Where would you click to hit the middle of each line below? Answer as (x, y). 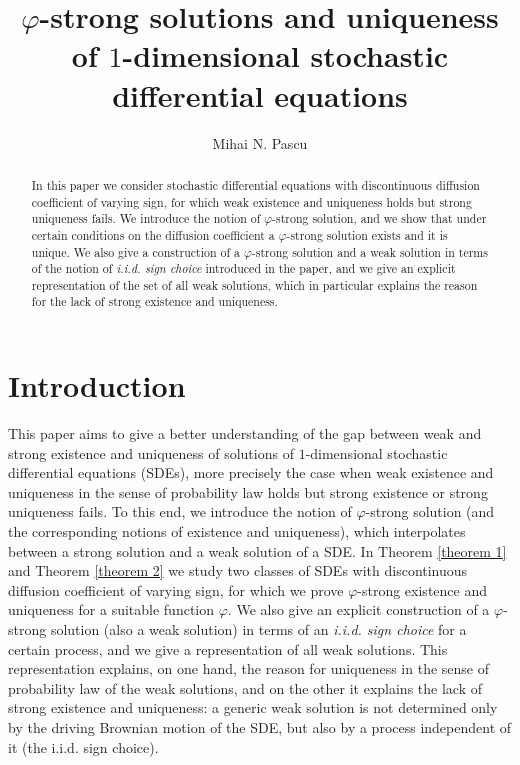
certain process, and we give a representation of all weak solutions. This (228, 648)
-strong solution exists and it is (367, 234)
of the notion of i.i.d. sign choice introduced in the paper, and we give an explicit (243, 268)
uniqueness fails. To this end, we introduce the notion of (180, 511)
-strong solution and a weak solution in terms (369, 251)
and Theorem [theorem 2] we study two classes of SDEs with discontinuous (238, 570)
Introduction (97, 385)
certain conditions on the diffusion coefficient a (153, 234)
